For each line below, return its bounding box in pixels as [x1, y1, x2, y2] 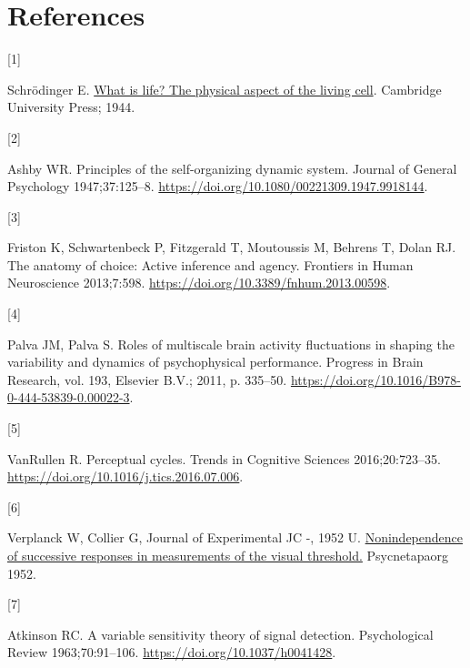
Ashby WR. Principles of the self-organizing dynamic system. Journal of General [7, 158, 457, 177]
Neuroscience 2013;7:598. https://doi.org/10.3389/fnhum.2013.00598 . [7, 273, 391, 292]
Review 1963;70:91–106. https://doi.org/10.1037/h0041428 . [7, 643, 336, 662]
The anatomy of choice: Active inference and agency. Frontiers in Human [7, 255, 414, 274]
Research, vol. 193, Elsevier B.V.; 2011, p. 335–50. [7, 369, 287, 389]
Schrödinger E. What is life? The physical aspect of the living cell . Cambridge [7, 79, 442, 98]
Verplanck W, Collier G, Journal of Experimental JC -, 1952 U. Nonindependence [7, 528, 463, 547]
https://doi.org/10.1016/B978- [290, 369, 461, 389]
